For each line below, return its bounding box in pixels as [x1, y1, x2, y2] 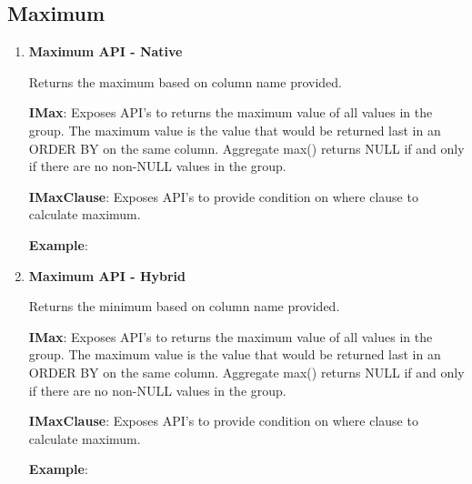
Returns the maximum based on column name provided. [28, 72, 342, 91]
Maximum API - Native [28, 42, 183, 61]
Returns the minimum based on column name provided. [28, 297, 340, 316]
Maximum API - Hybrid [28, 266, 186, 285]
